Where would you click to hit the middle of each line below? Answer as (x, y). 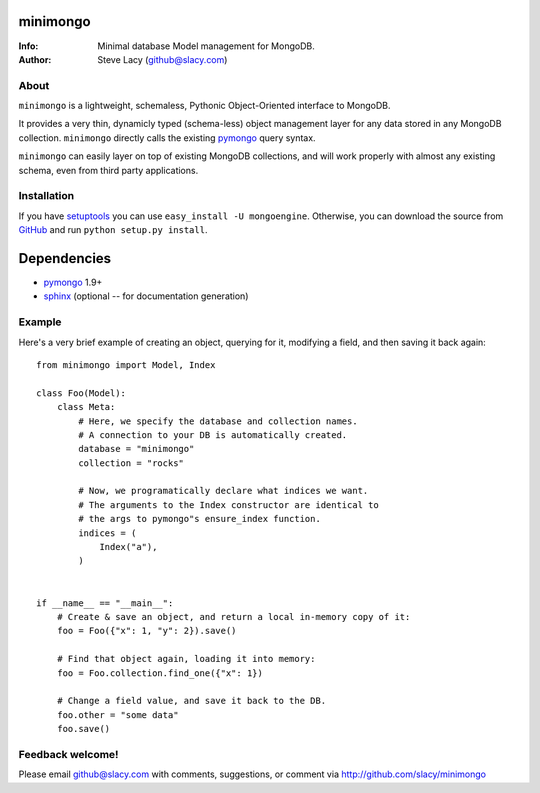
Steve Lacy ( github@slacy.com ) (162, 59)
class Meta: (86, 407)
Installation (46, 196)
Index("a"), (128, 547)
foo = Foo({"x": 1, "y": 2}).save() (146, 631)
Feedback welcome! (68, 754)
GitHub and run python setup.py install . (113, 230)
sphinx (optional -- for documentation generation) (146, 296)
